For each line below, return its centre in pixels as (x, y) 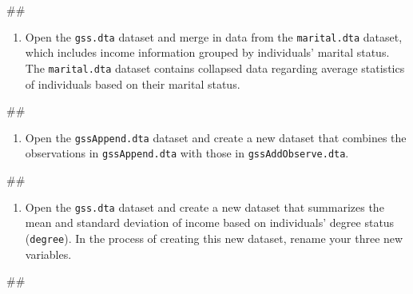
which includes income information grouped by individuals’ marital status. (207, 52)
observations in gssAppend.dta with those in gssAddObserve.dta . (187, 153)
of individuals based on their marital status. (133, 83)
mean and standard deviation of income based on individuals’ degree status (210, 222)
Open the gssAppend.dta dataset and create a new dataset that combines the (216, 137)
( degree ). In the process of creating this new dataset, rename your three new (214, 238)
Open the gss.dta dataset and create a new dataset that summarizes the (205, 207)
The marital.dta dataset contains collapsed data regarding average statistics (215, 68)
